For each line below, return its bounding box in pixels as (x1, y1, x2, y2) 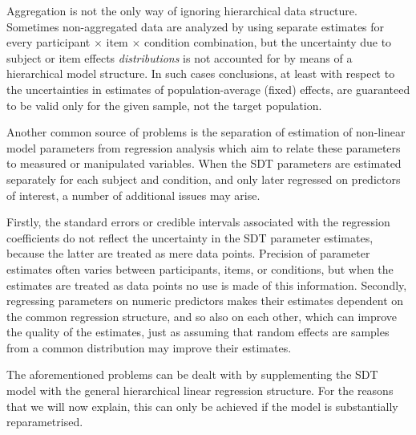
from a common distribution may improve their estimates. (6, 339, 292, 356)
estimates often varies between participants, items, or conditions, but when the (6, 260, 394, 277)
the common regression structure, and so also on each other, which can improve (6, 307, 398, 324)
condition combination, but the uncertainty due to (144, 34, 392, 51)
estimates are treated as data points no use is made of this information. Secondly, (6, 276, 407, 293)
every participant (6, 34, 91, 51)
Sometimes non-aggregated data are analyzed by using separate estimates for (6, 18, 385, 35)
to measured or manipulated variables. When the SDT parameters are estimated (6, 155, 402, 172)
